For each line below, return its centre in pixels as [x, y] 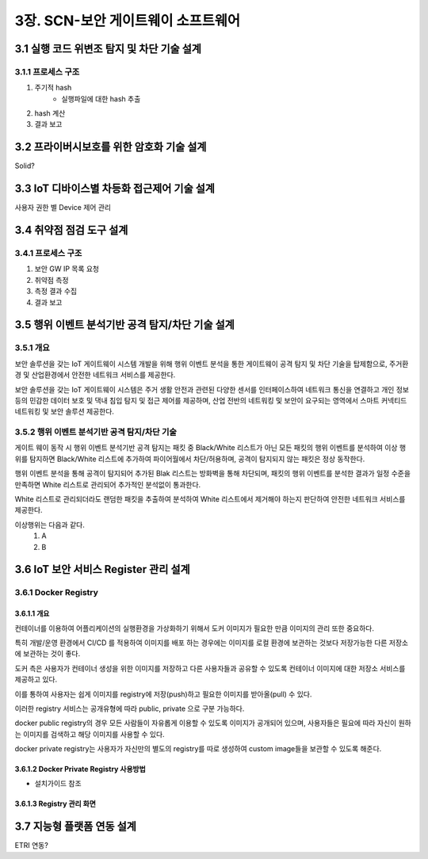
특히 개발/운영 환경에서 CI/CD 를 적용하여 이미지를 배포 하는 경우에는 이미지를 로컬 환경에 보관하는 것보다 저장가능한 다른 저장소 [211, 643]
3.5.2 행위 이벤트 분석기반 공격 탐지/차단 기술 [96, 432]
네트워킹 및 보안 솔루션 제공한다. [65, 411]
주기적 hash [53, 88]
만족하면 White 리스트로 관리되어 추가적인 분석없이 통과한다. [108, 484]
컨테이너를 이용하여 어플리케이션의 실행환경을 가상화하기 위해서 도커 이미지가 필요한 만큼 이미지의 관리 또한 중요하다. [194, 628]
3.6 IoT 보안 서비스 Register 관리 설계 [102, 569]
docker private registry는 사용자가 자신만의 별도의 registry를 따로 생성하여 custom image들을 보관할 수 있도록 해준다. [198, 749]
